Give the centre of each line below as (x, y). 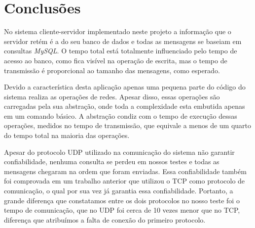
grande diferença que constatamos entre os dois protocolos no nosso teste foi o (122, 200)
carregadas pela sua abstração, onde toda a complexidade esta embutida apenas (125, 106)
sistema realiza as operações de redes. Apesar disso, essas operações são (112, 96)
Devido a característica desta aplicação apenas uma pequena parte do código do (125, 87)
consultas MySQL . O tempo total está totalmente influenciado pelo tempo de (121, 51)
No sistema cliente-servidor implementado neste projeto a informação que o (118, 31)
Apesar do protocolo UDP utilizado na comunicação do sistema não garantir (119, 152)
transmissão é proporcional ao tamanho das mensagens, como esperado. (112, 70)
